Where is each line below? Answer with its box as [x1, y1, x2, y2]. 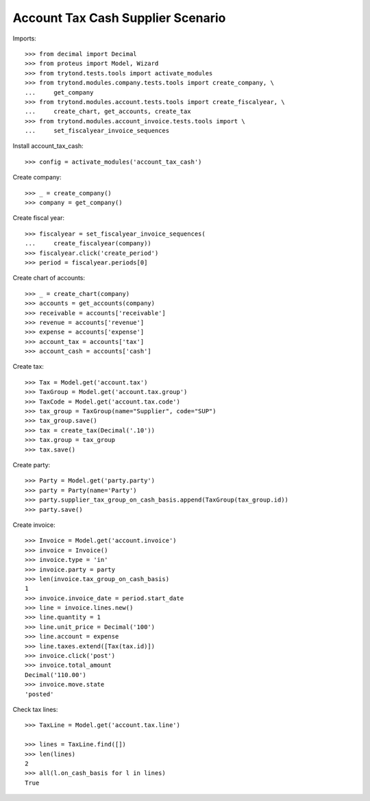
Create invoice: [12, 521, 56, 529]
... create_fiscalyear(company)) [25, 240, 152, 247]
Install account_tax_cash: [12, 142, 84, 150]
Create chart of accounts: [12, 274, 86, 282]
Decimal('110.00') [25, 671, 87, 678]
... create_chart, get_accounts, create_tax [25, 108, 191, 116]
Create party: [12, 461, 51, 469]
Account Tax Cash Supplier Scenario [12, 10, 226, 25]
